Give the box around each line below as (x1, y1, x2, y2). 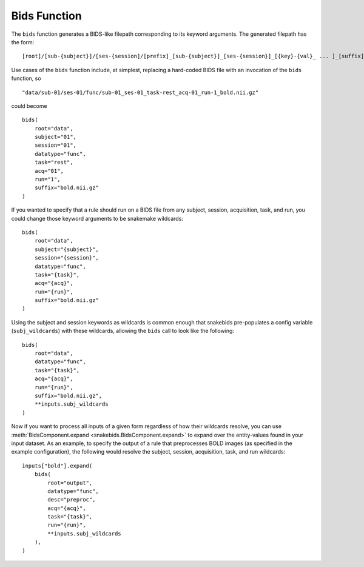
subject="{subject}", (34, 246, 99, 253)
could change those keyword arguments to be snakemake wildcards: (11, 215, 183, 222)
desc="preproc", (47, 496, 96, 503)
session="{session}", (34, 255, 99, 261)
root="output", (47, 479, 93, 486)
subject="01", (34, 133, 77, 141)
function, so (11, 75, 42, 82)
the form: (11, 38, 35, 45)
